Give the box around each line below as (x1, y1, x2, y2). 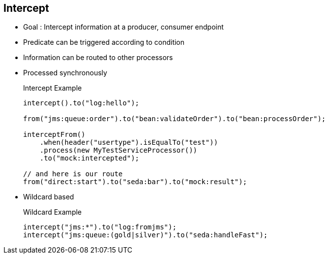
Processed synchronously (23, 68, 107, 77)
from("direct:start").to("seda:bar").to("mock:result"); (23, 178, 247, 186)
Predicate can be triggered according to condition (23, 38, 185, 47)
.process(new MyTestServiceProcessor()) (39, 146, 198, 155)
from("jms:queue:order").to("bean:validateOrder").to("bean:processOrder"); (23, 115, 326, 123)
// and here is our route (23, 170, 123, 178)
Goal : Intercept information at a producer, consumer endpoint (23, 23, 224, 32)
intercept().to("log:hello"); (23, 99, 140, 107)
